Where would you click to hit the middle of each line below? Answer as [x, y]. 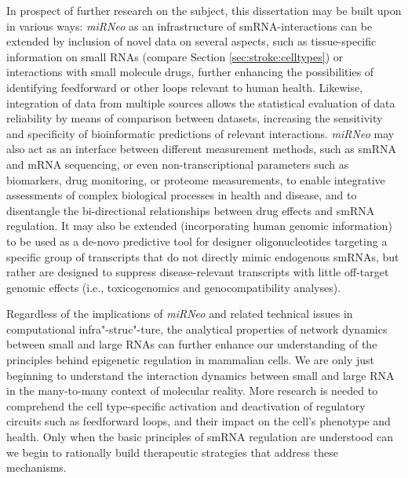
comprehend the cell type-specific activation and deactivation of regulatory [186, 405]
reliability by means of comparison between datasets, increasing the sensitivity [195, 118]
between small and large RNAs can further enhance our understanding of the [192, 344]
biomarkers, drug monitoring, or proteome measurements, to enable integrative [196, 179]
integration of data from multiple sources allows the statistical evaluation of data [201, 102]
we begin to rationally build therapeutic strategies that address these [172, 452]
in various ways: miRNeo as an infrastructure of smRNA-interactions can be [189, 26]
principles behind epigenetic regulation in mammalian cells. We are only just [190, 360]
